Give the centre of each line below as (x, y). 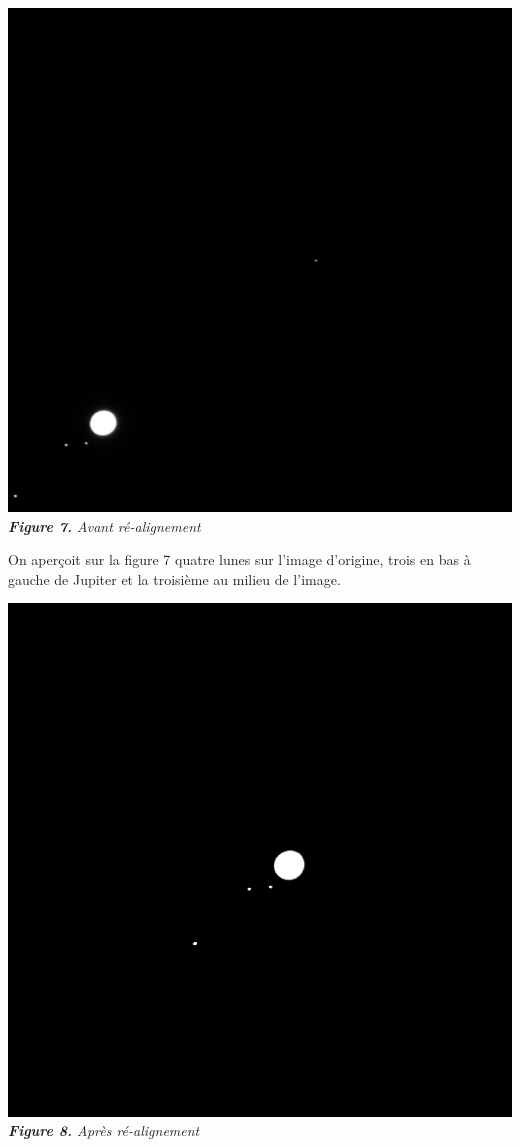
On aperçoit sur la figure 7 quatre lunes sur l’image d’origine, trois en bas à (239, 559)
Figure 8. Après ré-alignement (104, 1130)
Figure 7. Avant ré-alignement (104, 525)
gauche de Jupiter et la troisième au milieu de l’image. (174, 578)
